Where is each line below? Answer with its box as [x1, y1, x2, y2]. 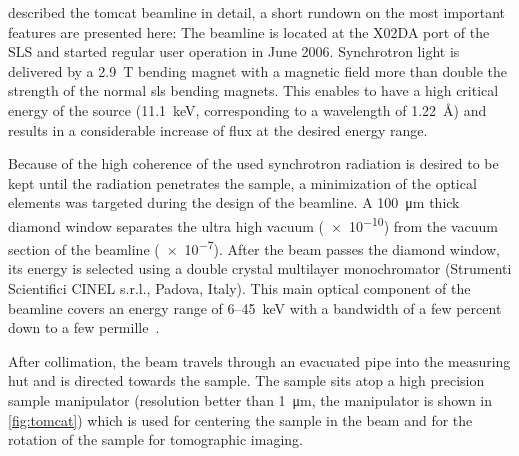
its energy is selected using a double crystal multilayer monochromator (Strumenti [8, 258, 512, 279]
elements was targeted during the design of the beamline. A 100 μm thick [8, 192, 460, 213]
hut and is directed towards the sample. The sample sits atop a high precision [8, 370, 485, 391]
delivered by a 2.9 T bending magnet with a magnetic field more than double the [8, 60, 508, 81]
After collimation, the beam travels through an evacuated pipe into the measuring [8, 350, 511, 371]
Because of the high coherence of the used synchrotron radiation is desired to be [8, 153, 499, 174]
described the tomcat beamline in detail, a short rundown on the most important [8, 2, 506, 22]
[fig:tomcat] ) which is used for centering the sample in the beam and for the [8, 409, 473, 430]
